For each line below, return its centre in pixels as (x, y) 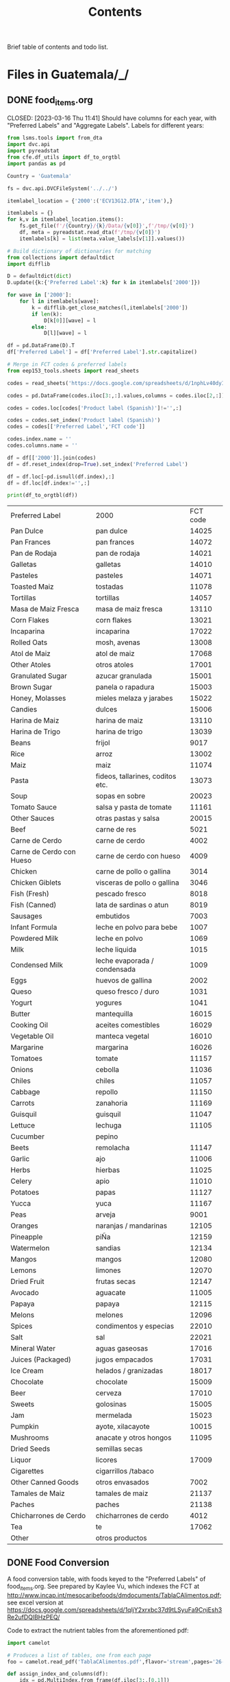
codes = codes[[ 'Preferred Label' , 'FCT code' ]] (76, 427)
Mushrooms (30, 1438)
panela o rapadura (125, 687)
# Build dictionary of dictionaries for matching (79, 251)
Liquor (21, 1460)
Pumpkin (25, 1427)
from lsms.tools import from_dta (55, 138)
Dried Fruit (27, 1282)
